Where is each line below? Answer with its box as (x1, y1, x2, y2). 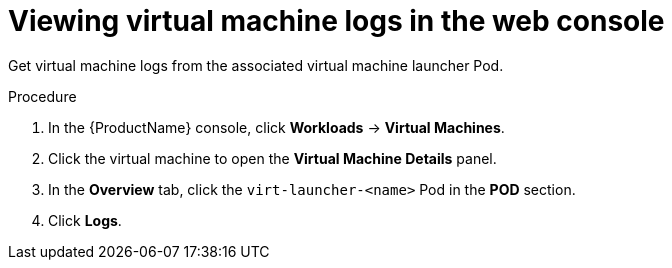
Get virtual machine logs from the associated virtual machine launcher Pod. (8, 56, 504, 74)
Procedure (8, 87, 77, 105)
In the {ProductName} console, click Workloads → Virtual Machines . (48, 118, 505, 136)
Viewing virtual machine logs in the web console (8, 4, 665, 38)
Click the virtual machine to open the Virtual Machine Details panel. (48, 149, 497, 167)
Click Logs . (48, 211, 122, 229)
